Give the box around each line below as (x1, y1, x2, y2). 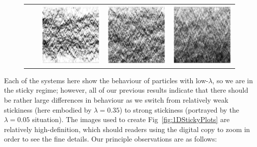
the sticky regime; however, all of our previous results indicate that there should (4, 85, 249, 95)
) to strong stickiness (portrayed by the (120, 104, 240, 115)
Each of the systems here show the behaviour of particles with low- (4, 75, 209, 85)
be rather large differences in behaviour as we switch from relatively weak (4, 95, 229, 105)
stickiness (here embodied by (4, 104, 92, 115)
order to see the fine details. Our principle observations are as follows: (4, 134, 217, 144)
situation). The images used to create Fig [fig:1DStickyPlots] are (32, 114, 230, 125)
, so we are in (212, 75, 253, 85)
